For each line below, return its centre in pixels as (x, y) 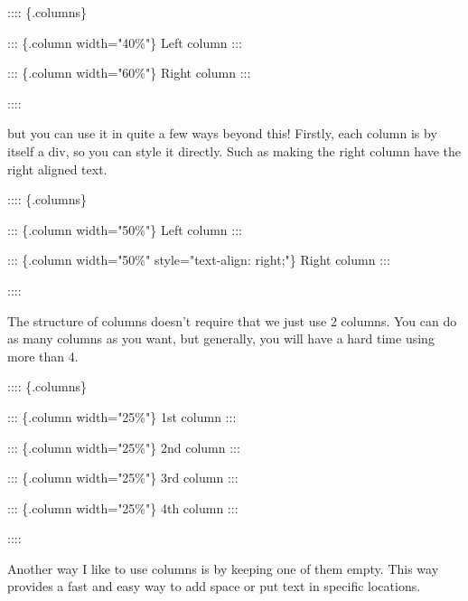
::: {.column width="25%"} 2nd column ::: (124, 447)
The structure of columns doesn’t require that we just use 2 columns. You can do (232, 320)
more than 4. (43, 356)
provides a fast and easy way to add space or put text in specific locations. (214, 586)
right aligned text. (57, 169)
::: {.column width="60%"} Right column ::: (129, 73)
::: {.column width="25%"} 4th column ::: (123, 507)
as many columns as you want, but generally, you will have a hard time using (221, 338)
